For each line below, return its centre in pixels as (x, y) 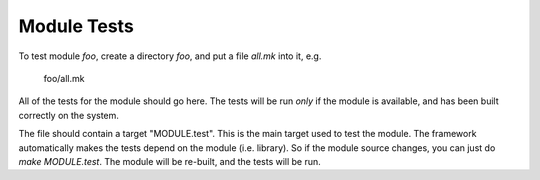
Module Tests (76, 26)
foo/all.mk (64, 78)
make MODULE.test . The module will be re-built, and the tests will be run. (170, 161)
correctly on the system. (69, 115)
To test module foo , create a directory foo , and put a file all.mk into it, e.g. (170, 56)
